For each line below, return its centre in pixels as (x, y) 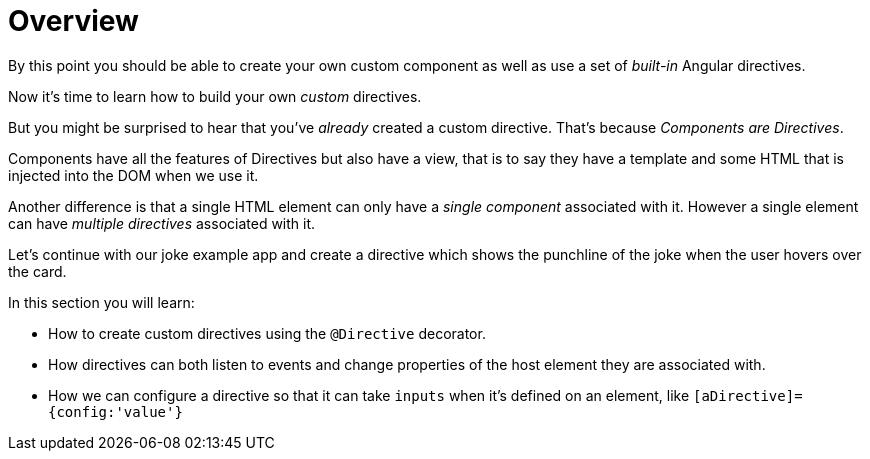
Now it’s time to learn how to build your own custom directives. (215, 96)
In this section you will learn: (101, 302)
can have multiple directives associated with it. (162, 223)
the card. (37, 271)
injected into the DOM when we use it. (133, 175)
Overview (73, 21)
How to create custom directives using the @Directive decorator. (267, 333)
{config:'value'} (115, 411)
